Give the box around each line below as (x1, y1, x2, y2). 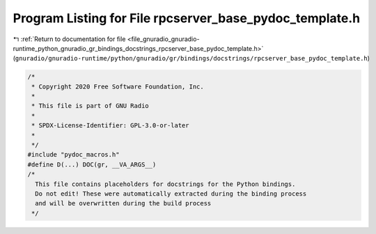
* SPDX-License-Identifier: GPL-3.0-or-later (31, 122, 189, 130)
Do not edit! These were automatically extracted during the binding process (35, 190, 307, 198)
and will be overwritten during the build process (35, 199, 212, 208)
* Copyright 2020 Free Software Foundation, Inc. (31, 82, 205, 91)
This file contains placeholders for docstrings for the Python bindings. (35, 180, 296, 188)
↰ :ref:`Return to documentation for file (13, 35, 126, 43)
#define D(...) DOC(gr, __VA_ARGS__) (27, 160, 157, 169)
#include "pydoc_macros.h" (27, 150, 120, 159)
